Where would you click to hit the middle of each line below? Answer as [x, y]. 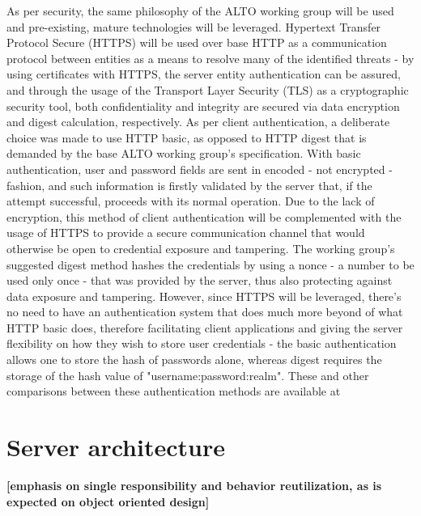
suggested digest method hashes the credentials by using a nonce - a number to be [210, 264]
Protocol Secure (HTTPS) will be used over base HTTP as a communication [197, 42]
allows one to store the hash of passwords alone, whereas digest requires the [194, 360]
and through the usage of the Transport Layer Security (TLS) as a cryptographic [208, 89]
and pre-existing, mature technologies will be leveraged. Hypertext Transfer [194, 26]
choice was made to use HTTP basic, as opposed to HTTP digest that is [187, 137]
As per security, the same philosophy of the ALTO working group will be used [200, 11]
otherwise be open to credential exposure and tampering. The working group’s [201, 248]
